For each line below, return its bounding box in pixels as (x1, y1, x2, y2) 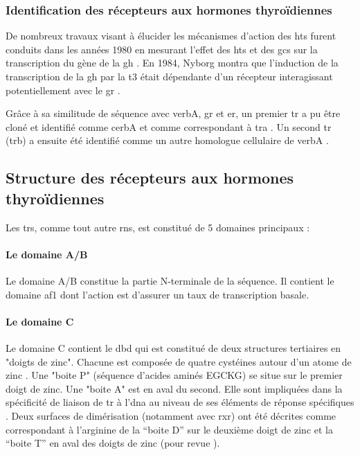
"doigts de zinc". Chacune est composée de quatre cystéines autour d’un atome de (6, 354, 352, 368)
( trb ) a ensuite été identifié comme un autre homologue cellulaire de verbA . (6, 133, 329, 148)
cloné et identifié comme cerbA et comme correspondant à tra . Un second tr (6, 119, 332, 134)
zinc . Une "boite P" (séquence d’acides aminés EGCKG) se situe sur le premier (6, 368, 343, 382)
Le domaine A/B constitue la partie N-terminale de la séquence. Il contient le (6, 273, 334, 287)
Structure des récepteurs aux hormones (6, 167, 294, 188)
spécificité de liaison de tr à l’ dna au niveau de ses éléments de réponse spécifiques (6, 395, 354, 409)
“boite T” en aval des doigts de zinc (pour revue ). (6, 436, 220, 450)
